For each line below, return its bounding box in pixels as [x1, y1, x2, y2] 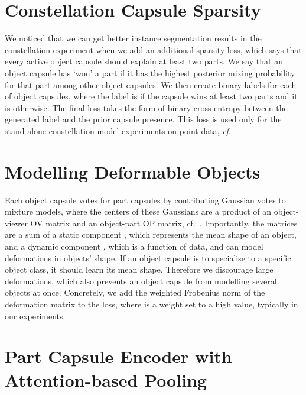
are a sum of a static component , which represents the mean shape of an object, [5, 228, 297, 241]
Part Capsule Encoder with [5, 344, 232, 368]
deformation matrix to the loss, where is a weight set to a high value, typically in [5, 297, 298, 310]
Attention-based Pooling [5, 367, 207, 391]
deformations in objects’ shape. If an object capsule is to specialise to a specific [5, 251, 291, 264]
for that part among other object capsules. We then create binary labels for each [5, 78, 297, 90]
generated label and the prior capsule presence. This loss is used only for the [5, 113, 282, 125]
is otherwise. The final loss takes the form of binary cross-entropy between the [5, 101, 288, 114]
